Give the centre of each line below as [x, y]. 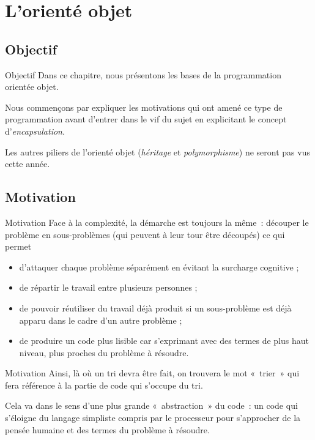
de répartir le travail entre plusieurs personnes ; [108, 287]
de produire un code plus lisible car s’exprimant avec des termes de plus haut [164, 341]
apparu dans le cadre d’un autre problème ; [101, 320]
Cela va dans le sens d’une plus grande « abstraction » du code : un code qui [151, 405]
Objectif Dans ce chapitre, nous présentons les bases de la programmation [143, 74]
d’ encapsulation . [35, 131]
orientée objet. [32, 87]
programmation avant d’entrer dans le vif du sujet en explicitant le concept [146, 119]
